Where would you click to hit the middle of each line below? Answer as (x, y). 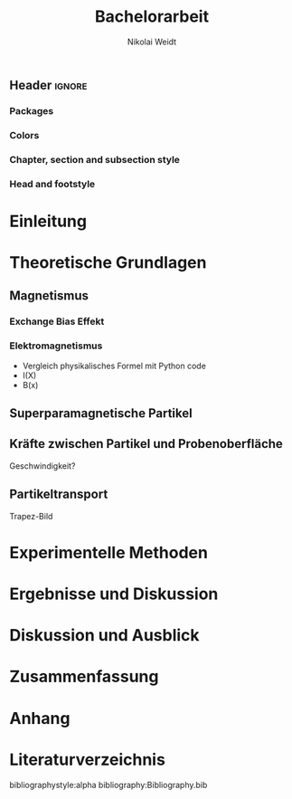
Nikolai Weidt (152, 42)
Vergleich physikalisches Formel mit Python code (114, 366)
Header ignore (48, 85)
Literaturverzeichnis (87, 760)
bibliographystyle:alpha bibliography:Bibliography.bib (108, 785)
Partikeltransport (59, 495)
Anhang (40, 718)
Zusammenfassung (84, 677)
